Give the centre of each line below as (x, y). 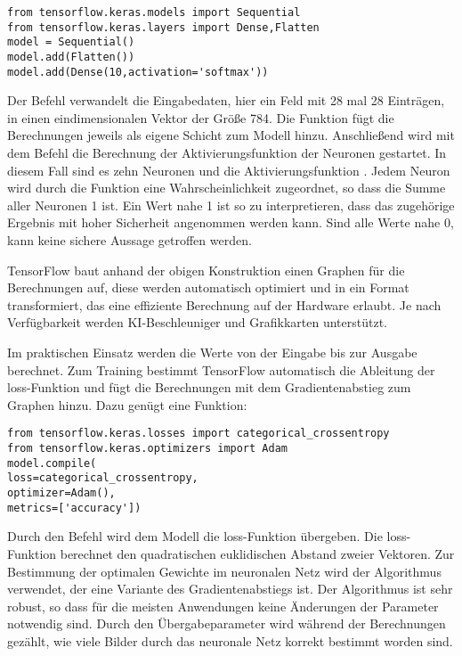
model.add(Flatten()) (71, 57)
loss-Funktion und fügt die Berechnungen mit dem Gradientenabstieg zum (209, 387)
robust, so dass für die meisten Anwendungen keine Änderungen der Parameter (223, 606)
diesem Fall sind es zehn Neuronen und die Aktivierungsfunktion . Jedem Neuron (229, 170)
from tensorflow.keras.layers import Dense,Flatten (163, 27)
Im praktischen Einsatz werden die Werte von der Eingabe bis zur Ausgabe (212, 352)
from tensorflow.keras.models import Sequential (154, 12)
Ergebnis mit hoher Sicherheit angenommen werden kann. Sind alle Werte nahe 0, (231, 222)
